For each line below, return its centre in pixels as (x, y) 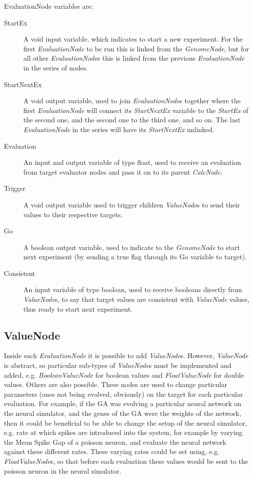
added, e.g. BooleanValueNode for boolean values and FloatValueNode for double (124, 375)
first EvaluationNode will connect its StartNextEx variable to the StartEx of (136, 110)
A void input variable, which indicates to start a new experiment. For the (133, 39)
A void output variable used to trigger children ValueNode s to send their (132, 204)
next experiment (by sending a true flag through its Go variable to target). (135, 257)
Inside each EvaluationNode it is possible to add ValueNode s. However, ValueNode (126, 355)
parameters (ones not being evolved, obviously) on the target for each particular (124, 394)
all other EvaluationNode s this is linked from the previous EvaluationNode (134, 58)
